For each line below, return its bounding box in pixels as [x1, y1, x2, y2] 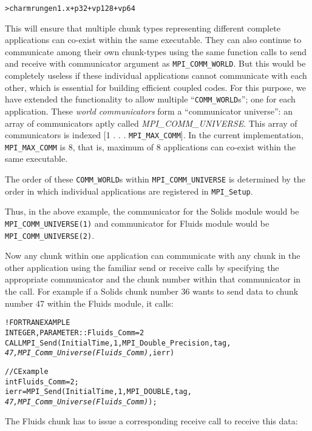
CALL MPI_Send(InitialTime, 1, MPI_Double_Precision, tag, [5, 338, 231, 347]
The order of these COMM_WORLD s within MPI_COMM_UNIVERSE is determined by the [5, 173, 306, 185]
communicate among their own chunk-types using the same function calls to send [5, 45, 307, 58]
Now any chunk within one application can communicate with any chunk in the [5, 249, 300, 262]
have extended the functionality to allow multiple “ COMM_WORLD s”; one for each [5, 93, 296, 105]
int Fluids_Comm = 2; [5, 377, 79, 386]
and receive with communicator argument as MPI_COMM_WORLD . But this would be [5, 57, 306, 70]
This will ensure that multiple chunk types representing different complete [5, 21, 280, 34]
